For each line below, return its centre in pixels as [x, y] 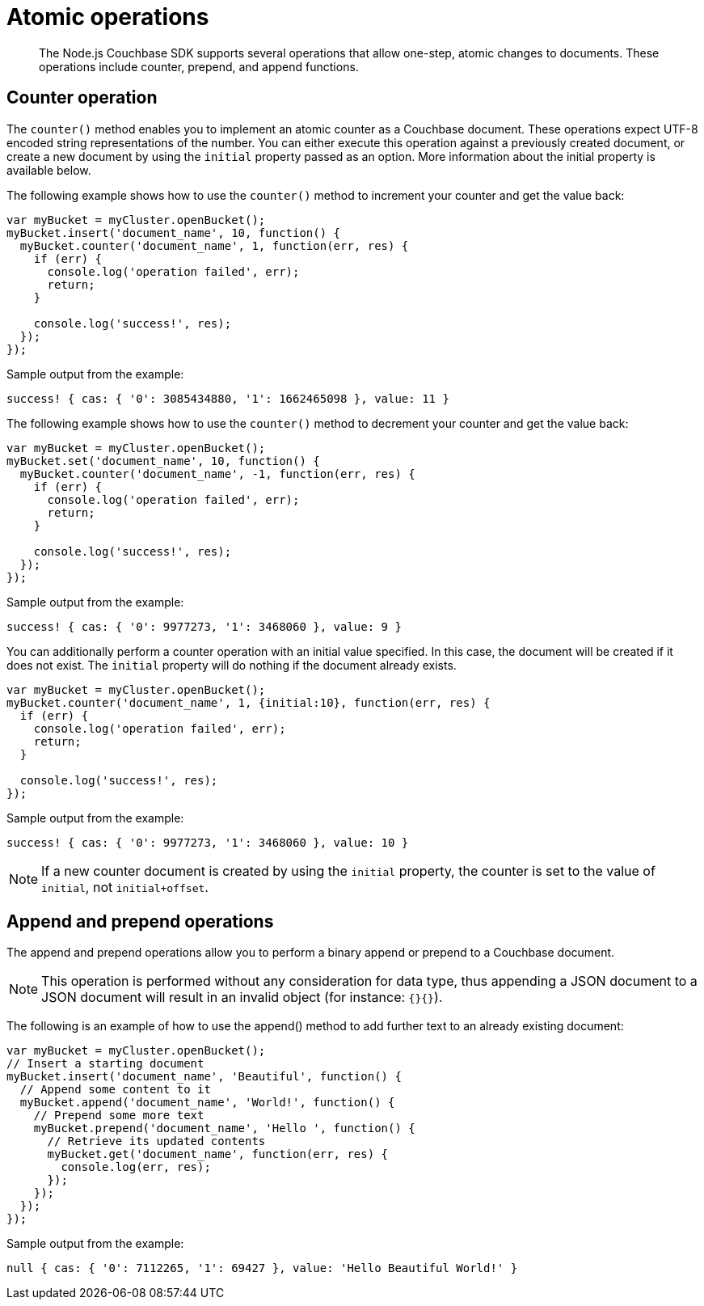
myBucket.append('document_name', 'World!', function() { [207, 1103]
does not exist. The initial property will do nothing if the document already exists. [232, 665]
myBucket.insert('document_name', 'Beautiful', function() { [204, 1077]
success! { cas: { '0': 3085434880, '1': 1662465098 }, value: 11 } [228, 398]
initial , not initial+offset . [125, 887]
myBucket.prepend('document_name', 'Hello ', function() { [224, 1128]
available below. [49, 170]
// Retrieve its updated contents [156, 1141]
